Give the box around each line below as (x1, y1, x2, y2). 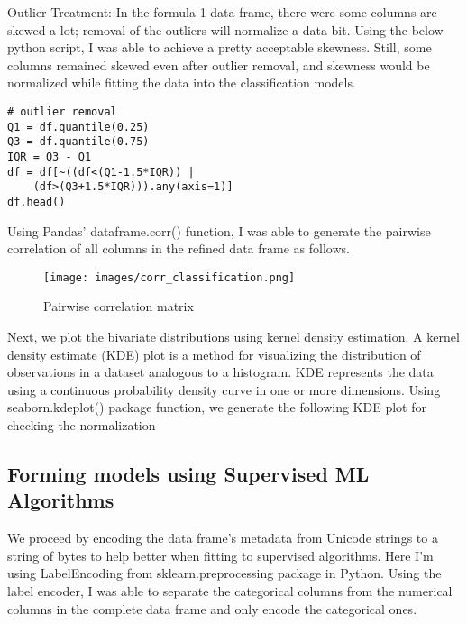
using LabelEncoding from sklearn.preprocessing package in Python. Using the (7, 564, 442, 583)
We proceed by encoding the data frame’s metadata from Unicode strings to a (7, 528, 438, 547)
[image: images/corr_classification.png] (43, 271, 296, 284)
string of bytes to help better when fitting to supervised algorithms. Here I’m (7, 546, 434, 564)
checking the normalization (7, 415, 156, 434)
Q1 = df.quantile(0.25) (7, 120, 150, 133)
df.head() (7, 195, 66, 208)
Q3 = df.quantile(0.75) (7, 135, 150, 149)
